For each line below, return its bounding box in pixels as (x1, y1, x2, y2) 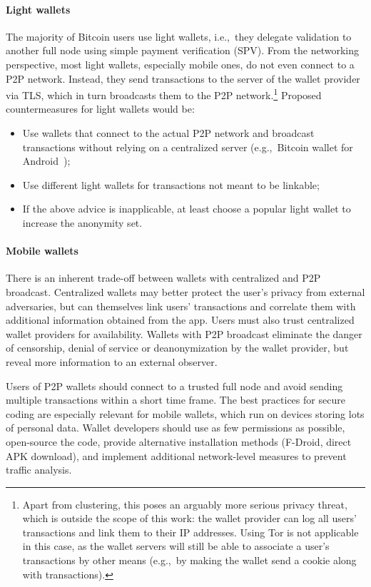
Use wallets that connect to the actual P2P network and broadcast (22, 126, 315, 141)
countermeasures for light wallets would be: (6, 101, 195, 116)
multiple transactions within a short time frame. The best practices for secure (6, 392, 345, 407)
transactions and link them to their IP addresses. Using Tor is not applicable (22, 524, 359, 539)
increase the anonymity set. (22, 215, 143, 230)
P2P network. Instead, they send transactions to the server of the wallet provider (6, 71, 360, 86)
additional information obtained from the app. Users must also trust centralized (6, 312, 355, 327)
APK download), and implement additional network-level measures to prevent (6, 448, 347, 463)
